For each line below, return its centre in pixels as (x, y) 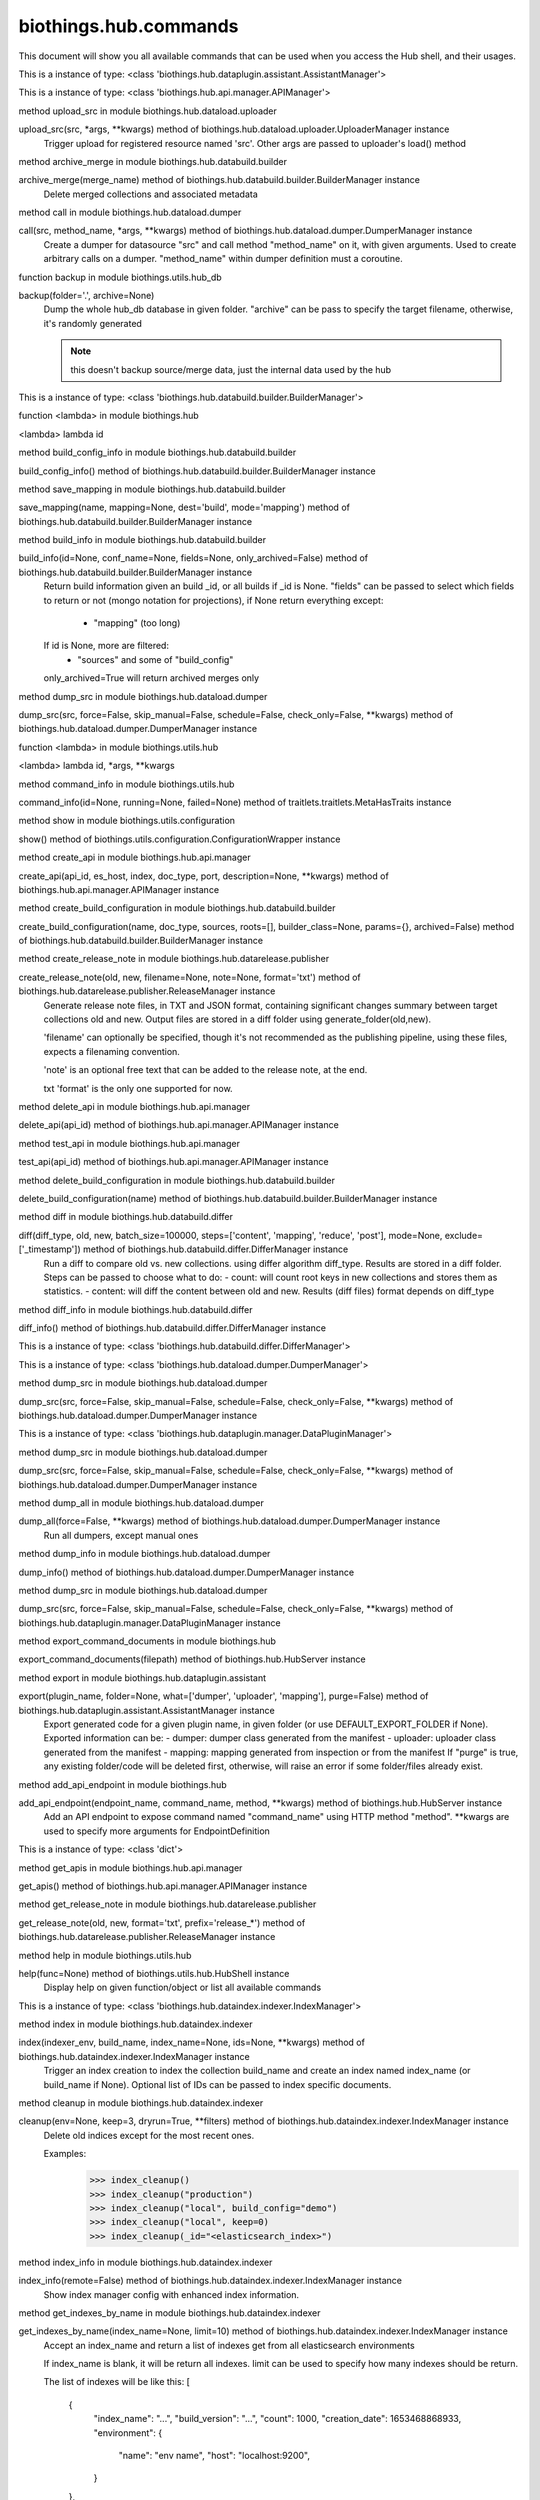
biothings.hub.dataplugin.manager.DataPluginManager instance (149, 1622)
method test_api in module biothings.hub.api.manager (129, 1143)
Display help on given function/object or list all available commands (182, 1987)
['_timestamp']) (50, 1249)
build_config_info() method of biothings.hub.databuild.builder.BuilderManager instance (197, 471)
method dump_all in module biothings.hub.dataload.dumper (141, 1502)
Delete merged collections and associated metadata (151, 194)
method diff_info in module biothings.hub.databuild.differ (136, 1309)
